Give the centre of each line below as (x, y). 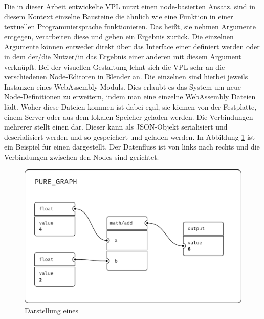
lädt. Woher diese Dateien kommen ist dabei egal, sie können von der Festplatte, (130, 106)
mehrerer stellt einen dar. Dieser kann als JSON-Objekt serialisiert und (116, 127)
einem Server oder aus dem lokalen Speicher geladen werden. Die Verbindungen (129, 116)
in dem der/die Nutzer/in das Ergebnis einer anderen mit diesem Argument (123, 56)
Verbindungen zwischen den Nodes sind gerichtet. (82, 156)
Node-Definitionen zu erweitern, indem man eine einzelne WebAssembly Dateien (130, 97)
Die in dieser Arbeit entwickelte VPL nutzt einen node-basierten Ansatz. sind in (130, 6)
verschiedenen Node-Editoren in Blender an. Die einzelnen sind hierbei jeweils (126, 77)
